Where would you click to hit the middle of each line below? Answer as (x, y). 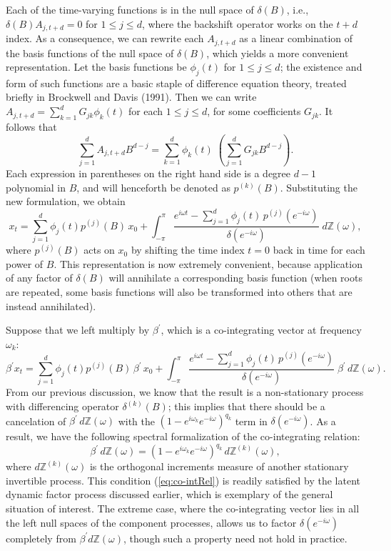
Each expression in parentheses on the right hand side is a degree (148, 173)
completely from (41, 538)
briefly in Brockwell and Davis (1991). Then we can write (131, 97)
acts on (99, 250)
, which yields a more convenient (278, 53)
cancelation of (36, 421)
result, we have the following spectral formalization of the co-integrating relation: (183, 436)
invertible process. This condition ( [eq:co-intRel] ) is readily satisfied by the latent (183, 480)
